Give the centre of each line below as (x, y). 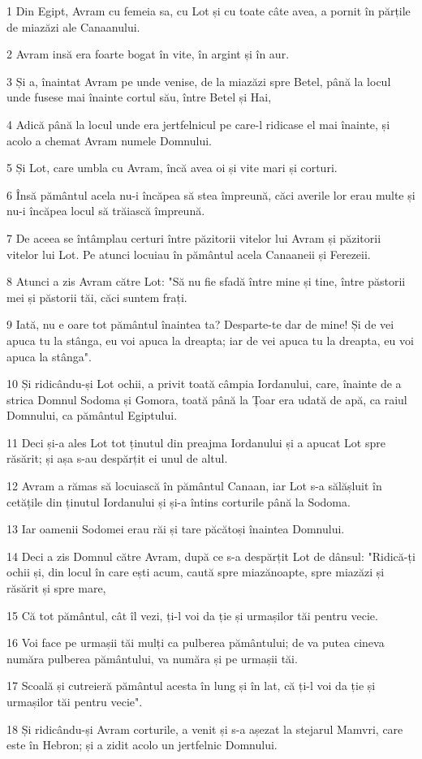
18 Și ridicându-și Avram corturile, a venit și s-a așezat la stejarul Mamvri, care (205, 729)
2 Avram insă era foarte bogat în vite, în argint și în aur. (148, 54)
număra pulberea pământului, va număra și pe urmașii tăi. (152, 658)
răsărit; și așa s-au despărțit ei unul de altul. (117, 458)
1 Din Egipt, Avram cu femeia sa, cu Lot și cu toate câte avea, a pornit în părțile (209, 11)
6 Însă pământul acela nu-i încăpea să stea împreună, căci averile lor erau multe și (211, 194)
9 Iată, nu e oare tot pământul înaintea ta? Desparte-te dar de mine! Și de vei (200, 324)
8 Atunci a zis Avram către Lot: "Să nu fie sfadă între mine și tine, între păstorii (206, 281)
